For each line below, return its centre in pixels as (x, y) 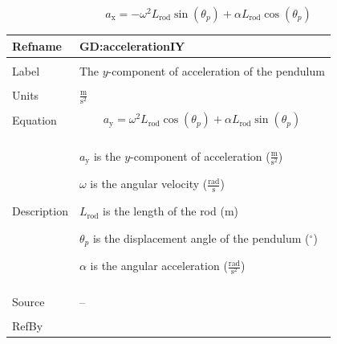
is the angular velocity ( (149, 184)
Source (28, 301)
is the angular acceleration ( (159, 266)
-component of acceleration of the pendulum (216, 70)
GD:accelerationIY (132, 45)
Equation (35, 120)
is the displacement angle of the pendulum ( (201, 238)
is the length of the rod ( (164, 211)
